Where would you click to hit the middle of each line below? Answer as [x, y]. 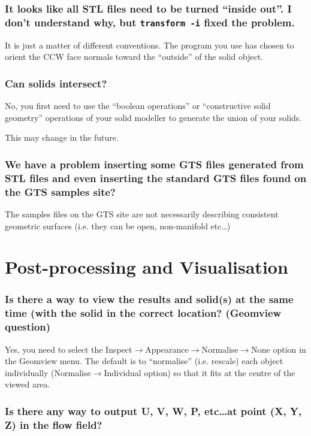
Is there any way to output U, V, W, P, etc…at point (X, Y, [153, 411]
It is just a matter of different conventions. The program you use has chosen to [150, 45]
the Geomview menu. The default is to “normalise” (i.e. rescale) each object [144, 361]
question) [28, 327]
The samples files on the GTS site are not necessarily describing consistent [142, 214]
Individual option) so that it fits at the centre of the [200, 372]
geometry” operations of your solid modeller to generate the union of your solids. [153, 117]
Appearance [167, 349]
